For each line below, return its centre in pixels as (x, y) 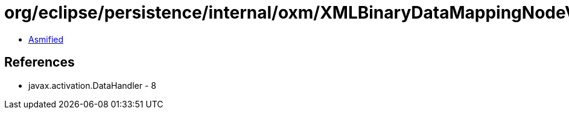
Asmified (46, 39)
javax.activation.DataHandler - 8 (92, 85)
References (40, 62)
